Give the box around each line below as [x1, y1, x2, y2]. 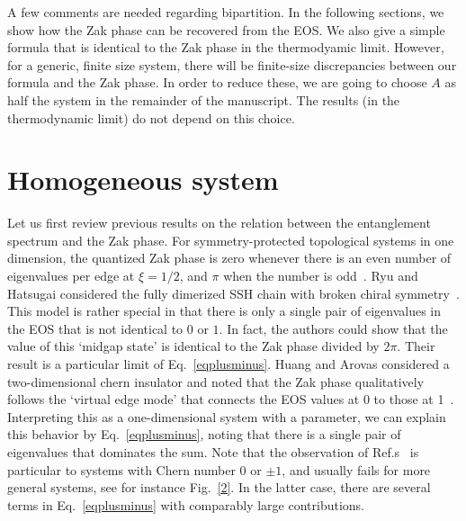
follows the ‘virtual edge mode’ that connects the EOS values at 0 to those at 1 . [7, 390, 454, 409]
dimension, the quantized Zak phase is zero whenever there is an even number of [7, 248, 452, 267]
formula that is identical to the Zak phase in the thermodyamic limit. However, [7, 38, 444, 57]
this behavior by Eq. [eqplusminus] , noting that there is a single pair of [7, 425, 401, 444]
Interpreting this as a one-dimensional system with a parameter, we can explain [7, 407, 446, 426]
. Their [397, 337, 435, 355]
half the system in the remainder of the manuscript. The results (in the [7, 90, 400, 109]
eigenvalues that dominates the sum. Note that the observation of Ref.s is [7, 443, 419, 461]
